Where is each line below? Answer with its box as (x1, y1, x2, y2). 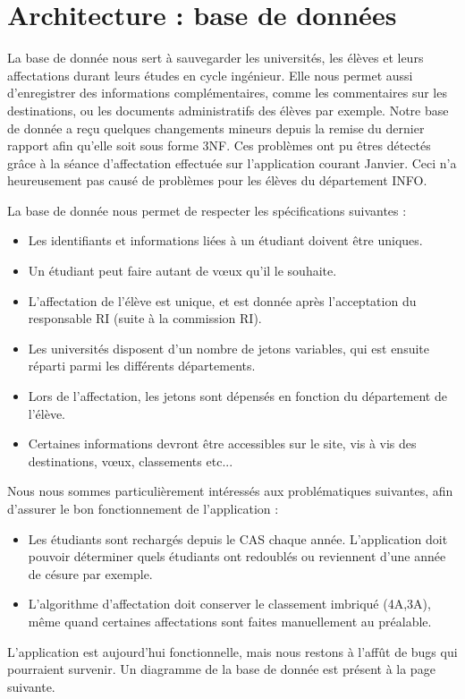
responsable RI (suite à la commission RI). (28, 309, 262, 328)
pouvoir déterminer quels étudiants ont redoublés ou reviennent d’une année (28, 547, 446, 566)
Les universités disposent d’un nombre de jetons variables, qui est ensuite (28, 338, 430, 357)
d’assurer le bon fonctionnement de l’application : (7, 499, 279, 517)
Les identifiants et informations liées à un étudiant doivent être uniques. (28, 231, 423, 250)
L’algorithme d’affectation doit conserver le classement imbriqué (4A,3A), (28, 594, 431, 613)
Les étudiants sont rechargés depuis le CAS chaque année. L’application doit (28, 529, 448, 548)
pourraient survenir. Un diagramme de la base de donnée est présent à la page (7, 660, 435, 678)
